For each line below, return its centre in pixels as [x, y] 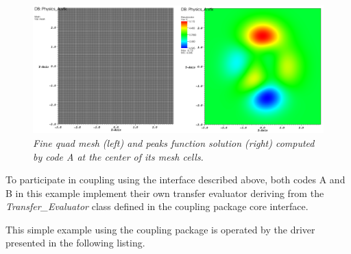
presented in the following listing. [75, 243]
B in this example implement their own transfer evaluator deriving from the [165, 193]
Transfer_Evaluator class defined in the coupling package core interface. [157, 206]
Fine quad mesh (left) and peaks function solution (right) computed [174, 142]
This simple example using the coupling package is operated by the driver [160, 229]
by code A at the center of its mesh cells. [118, 156]
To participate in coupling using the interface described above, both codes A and [175, 180]
